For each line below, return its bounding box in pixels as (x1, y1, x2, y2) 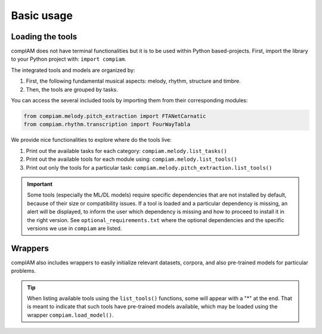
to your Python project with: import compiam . (11, 55, 126, 63)
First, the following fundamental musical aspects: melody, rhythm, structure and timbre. (26, 77, 241, 85)
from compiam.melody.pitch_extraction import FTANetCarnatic (23, 113, 206, 119)
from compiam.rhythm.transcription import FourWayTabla (23, 121, 191, 128)
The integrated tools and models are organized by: (11, 66, 135, 74)
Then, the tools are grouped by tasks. (26, 86, 119, 93)
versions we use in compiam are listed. (27, 224, 122, 232)
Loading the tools (11, 32, 78, 42)
